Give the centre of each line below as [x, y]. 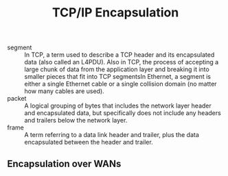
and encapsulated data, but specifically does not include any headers [123, 113]
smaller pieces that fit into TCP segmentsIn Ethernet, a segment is [118, 77]
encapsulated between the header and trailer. [89, 142]
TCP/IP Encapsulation [115, 13]
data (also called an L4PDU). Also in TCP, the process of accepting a [122, 62]
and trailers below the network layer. [76, 121]
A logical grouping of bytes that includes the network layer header [118, 106]
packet [17, 99]
